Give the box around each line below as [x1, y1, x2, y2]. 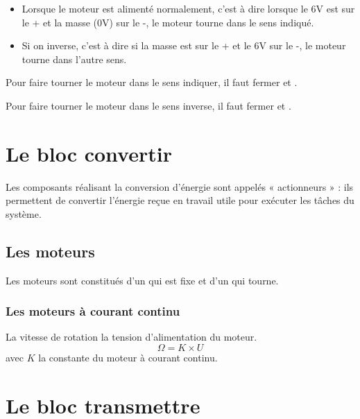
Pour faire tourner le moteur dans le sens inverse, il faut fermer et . [6, 98, 291, 112]
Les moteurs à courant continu [6, 302, 180, 320]
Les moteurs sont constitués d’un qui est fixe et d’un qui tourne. [6, 273, 279, 287]
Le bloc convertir [6, 139, 172, 167]
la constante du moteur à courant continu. [38, 350, 218, 365]
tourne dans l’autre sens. [22, 51, 127, 66]
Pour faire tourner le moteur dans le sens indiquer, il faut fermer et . [6, 75, 298, 89]
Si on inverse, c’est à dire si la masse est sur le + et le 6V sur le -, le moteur [22, 38, 346, 53]
